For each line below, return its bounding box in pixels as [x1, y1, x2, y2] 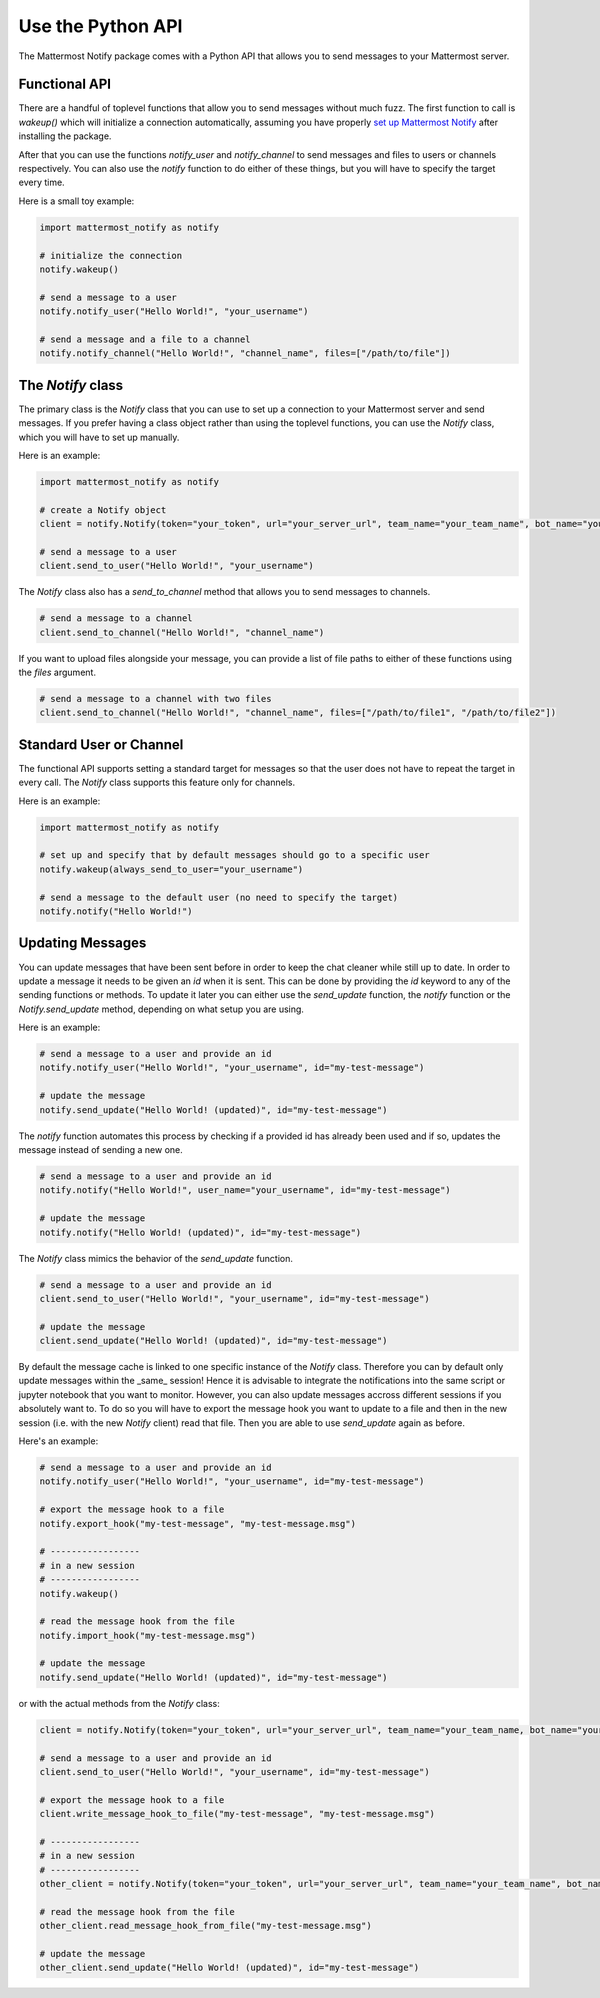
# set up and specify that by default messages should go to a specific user [39, 850, 430, 861]
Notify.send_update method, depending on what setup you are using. [18, 1003, 305, 1015]
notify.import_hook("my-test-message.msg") [39, 1630, 257, 1641]
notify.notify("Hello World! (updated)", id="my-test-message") [39, 1226, 362, 1238]
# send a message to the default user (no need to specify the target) [39, 891, 399, 903]
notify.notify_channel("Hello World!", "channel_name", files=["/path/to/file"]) [39, 348, 452, 359]
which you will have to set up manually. [18, 431, 180, 443]
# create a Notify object [39, 504, 167, 515]
